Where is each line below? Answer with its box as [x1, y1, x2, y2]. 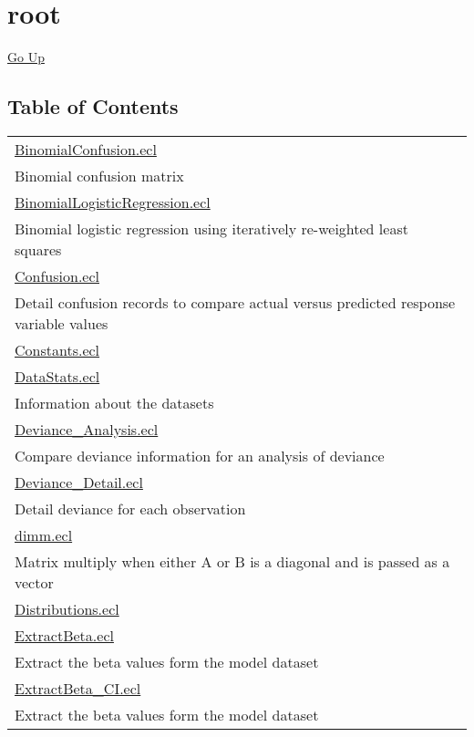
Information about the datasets [15, 391, 214, 413]
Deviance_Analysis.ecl [15, 418, 159, 440]
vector [15, 571, 54, 593]
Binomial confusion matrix [15, 164, 184, 186]
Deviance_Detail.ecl [15, 471, 143, 493]
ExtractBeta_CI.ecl [15, 677, 141, 699]
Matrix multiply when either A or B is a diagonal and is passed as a [15, 550, 450, 572]
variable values [15, 312, 108, 334]
